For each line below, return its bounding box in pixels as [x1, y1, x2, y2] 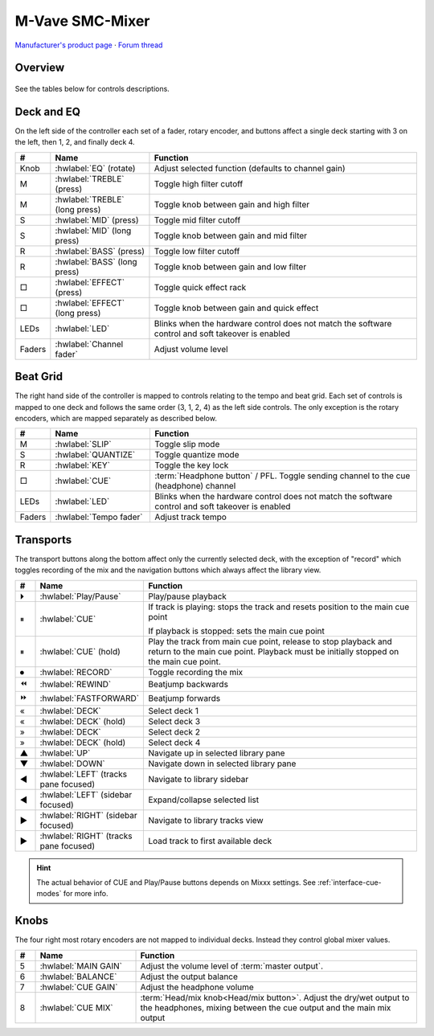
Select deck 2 [148, 726, 201, 737]
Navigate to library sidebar [148, 773, 249, 784]
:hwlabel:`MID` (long [55, 225, 132, 236]
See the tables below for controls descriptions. [14, 84, 170, 93]
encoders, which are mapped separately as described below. [14, 413, 217, 423]
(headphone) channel [154, 481, 236, 492]
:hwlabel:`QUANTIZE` [55, 449, 136, 461]
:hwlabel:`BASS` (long [55, 256, 137, 267]
